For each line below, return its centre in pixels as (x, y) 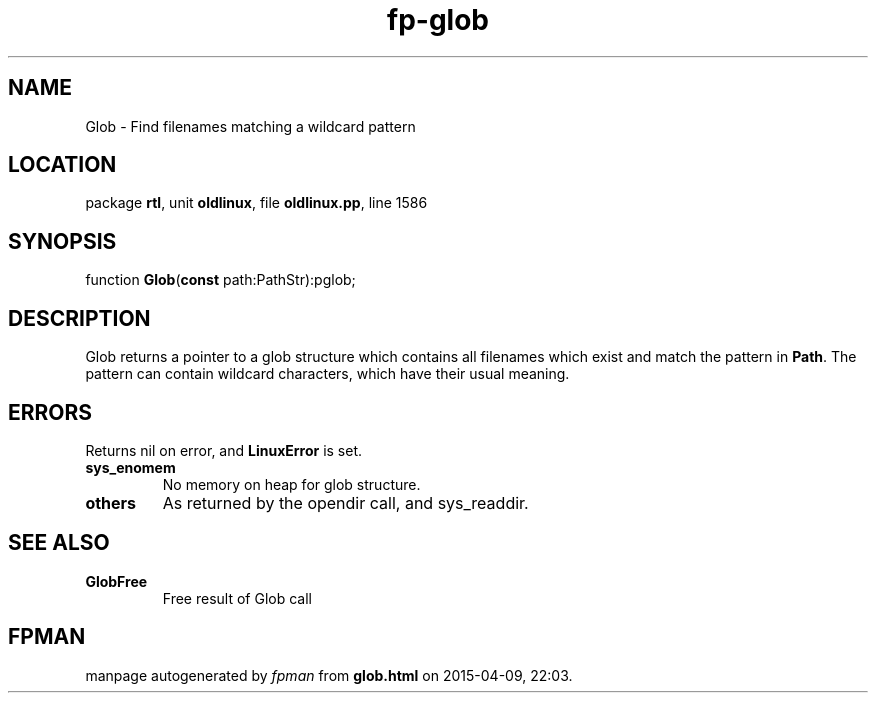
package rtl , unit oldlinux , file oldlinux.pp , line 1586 (256, 203)
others (111, 502)
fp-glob (438, 20)
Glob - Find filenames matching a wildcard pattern (250, 126)
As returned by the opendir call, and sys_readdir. (345, 502)
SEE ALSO (59, 543)
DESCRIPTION (79, 318)
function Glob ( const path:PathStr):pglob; (220, 280)
